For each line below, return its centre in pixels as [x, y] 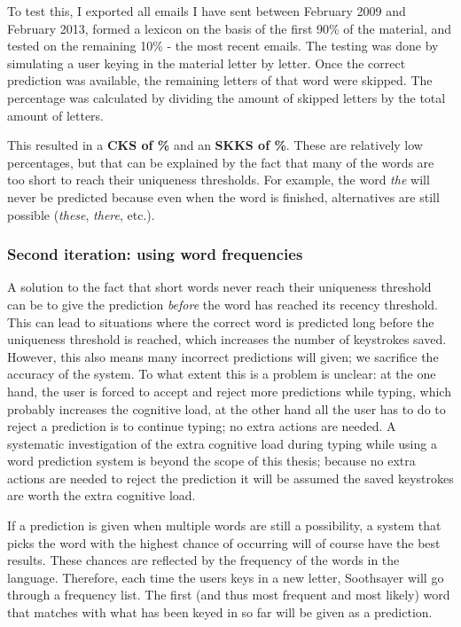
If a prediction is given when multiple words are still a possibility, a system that [224, 525]
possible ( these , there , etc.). [81, 214]
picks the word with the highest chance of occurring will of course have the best [224, 542]
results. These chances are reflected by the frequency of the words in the [203, 560]
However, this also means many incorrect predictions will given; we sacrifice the [223, 356]
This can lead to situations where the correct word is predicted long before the [221, 321]
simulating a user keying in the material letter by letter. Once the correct [207, 63]
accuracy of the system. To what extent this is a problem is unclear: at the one [222, 374]
